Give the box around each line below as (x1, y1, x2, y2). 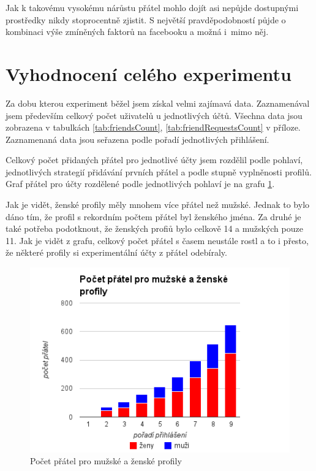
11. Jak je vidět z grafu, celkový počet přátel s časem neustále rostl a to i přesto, (6, 234, 309, 247)
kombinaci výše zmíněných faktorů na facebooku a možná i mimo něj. (6, 25, 269, 38)
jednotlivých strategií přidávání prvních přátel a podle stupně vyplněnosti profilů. (6, 165, 312, 178)
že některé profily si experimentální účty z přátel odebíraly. (6, 246, 227, 259)
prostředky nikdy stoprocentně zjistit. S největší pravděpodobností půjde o (6, 13, 286, 26)
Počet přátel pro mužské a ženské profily (30, 454, 182, 467)
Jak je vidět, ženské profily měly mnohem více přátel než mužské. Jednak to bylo (6, 198, 310, 211)
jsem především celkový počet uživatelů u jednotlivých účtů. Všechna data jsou (6, 109, 303, 121)
